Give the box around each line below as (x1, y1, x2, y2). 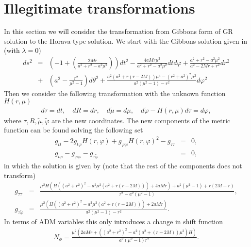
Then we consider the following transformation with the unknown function (4, 88, 226, 98)
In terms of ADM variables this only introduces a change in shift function (4, 216, 223, 227)
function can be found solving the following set (4, 125, 143, 135)
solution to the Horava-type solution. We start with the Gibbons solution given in (4, 35, 248, 46)
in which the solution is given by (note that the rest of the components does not (4, 161, 242, 171)
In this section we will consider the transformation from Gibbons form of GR (4, 26, 233, 36)
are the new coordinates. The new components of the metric (51, 115, 231, 125)
